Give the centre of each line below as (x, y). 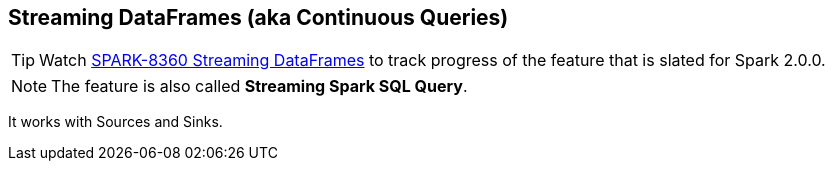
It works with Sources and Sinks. (115, 122)
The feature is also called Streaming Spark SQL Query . (259, 86)
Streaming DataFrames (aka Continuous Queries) (258, 17)
